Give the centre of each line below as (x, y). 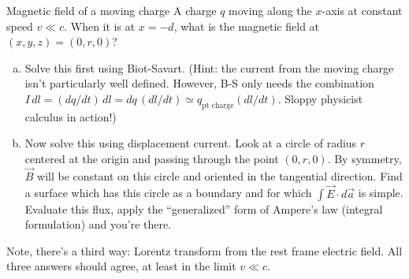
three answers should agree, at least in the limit (121, 266)
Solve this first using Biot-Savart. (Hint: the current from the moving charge (209, 67)
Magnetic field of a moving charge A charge (112, 10)
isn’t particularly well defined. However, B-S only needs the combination (199, 83)
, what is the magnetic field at (247, 26)
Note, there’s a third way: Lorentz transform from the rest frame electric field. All (204, 250)
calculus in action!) (71, 116)
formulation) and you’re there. (98, 224)
